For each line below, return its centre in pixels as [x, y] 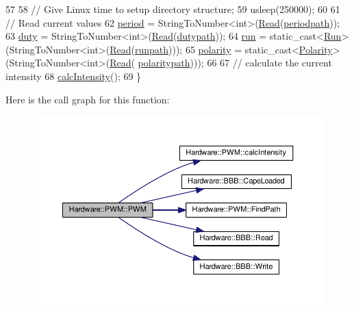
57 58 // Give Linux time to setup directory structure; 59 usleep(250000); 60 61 [173, 9]
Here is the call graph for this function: [88, 99]
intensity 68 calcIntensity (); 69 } [74, 76]
